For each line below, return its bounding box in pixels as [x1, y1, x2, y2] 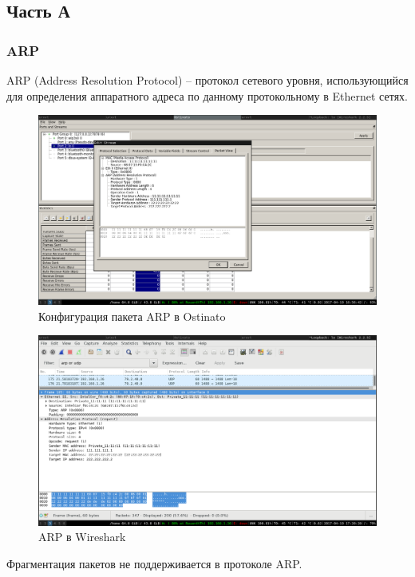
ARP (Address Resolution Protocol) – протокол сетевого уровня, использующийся [6, 72, 409, 88]
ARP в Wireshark [38, 528, 126, 545]
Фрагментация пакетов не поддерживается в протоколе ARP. [6, 555, 302, 571]
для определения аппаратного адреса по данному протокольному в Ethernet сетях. [6, 87, 408, 104]
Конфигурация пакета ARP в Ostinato [38, 307, 226, 324]
